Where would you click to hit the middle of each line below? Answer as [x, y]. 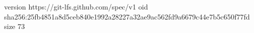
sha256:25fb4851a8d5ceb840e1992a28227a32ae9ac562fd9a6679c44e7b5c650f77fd [127, 16]
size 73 [15, 26]
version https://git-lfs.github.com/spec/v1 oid [76, 6]
